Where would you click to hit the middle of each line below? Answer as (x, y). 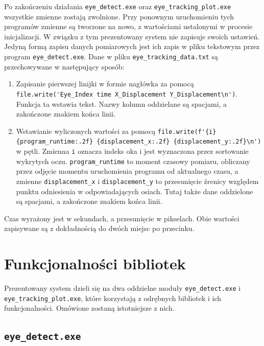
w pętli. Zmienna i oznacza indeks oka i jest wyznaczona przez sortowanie (132, 151)
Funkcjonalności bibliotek (95, 263)
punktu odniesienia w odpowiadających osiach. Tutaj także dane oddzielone (135, 191)
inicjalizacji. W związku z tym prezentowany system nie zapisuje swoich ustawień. (132, 36)
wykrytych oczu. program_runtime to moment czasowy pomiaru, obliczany (133, 161)
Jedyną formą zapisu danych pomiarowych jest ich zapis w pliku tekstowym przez (132, 46)
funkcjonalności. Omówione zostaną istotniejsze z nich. (89, 308)
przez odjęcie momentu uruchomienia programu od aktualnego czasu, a (127, 171)
